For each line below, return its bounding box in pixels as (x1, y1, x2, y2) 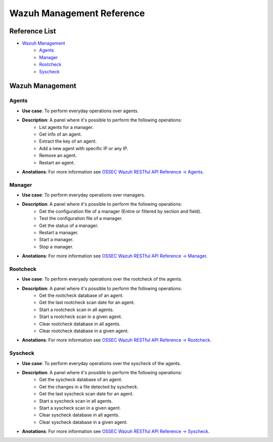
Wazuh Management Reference (9, 8, 145, 19)
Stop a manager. (39, 243, 73, 250)
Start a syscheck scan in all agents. (39, 397, 113, 404)
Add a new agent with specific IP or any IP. (39, 145, 128, 151)
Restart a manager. (39, 230, 79, 235)
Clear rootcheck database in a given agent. (39, 328, 129, 334)
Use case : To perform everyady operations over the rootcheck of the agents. (22, 276, 183, 282)
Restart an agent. (39, 159, 75, 165)
